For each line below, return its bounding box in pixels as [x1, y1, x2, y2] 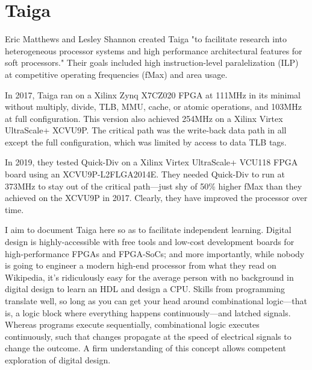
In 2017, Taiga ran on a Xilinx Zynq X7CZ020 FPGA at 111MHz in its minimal [5, 88, 301, 101]
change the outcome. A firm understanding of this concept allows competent [5, 342, 286, 354]
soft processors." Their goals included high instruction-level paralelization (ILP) [5, 56, 299, 69]
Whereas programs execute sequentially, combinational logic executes [5, 318, 260, 331]
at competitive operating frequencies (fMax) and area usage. [5, 68, 228, 80]
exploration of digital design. [5, 353, 111, 366]
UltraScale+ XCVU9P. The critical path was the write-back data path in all [5, 124, 287, 136]
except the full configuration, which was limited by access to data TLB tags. [5, 135, 287, 148]
